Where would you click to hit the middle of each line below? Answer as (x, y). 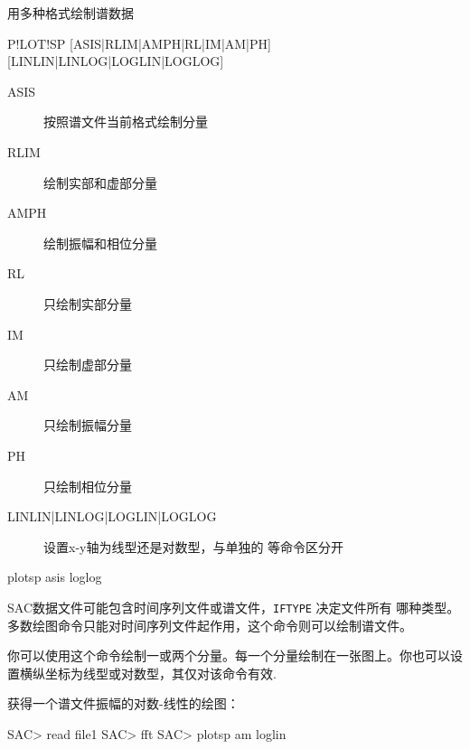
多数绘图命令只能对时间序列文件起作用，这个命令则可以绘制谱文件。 (210, 625)
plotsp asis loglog (55, 577)
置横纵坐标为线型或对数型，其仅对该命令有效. (142, 673)
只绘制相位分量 (88, 486)
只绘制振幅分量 (88, 425)
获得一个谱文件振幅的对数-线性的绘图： (123, 703)
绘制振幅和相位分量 (100, 243)
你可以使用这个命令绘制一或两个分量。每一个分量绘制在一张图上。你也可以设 (235, 655)
